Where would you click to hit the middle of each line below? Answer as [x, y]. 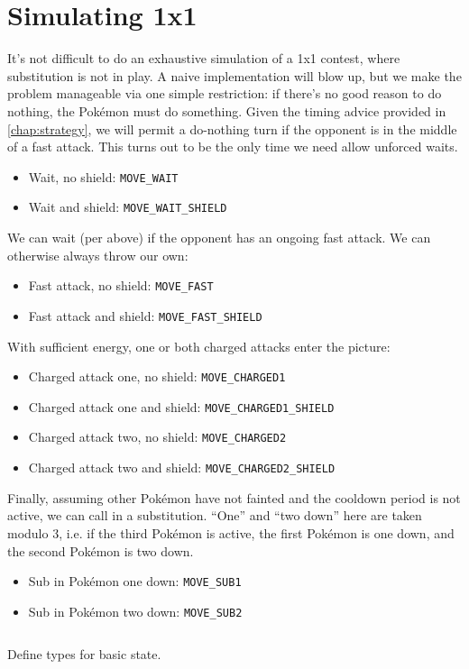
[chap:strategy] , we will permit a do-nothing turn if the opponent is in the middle [232, 128]
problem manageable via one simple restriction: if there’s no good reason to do [225, 93]
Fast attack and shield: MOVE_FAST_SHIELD [145, 315]
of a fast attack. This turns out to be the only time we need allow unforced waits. [233, 147]
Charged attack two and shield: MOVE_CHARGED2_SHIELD [182, 467]
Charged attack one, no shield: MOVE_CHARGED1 [157, 376]
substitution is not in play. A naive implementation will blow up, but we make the [234, 75]
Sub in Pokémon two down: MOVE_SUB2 [135, 611]
